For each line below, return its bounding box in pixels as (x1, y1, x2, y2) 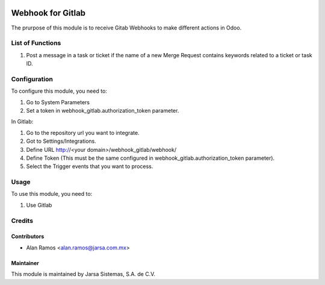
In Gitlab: (11, 118, 34, 125)
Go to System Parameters (26, 98, 90, 105)
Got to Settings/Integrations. (26, 137, 96, 145)
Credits (11, 216, 33, 225)
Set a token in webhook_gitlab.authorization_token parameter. (26, 107, 179, 114)
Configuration (11, 75, 54, 83)
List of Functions (11, 39, 61, 48)
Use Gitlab (26, 201, 52, 208)
